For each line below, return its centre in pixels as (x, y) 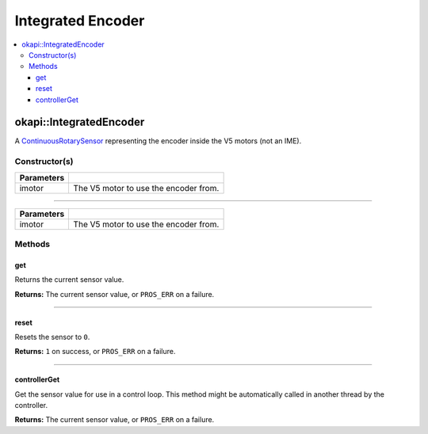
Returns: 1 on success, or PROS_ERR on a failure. (95, 352)
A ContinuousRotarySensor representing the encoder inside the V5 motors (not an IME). (158, 141)
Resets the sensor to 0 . (52, 337)
